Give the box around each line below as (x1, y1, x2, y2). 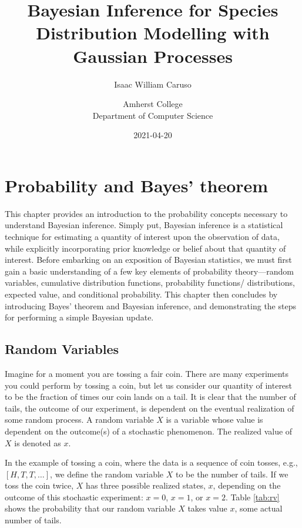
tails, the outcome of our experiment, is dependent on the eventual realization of (5, 402, 294, 414)
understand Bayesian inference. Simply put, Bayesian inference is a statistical (5, 219, 283, 231)
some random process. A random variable (5, 413, 154, 426)
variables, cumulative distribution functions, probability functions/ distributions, (5, 276, 295, 289)
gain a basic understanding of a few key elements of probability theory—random (5, 265, 294, 277)
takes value (187, 502, 227, 514)
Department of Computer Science (92, 109, 213, 121)
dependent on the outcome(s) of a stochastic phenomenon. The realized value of (5, 425, 293, 437)
